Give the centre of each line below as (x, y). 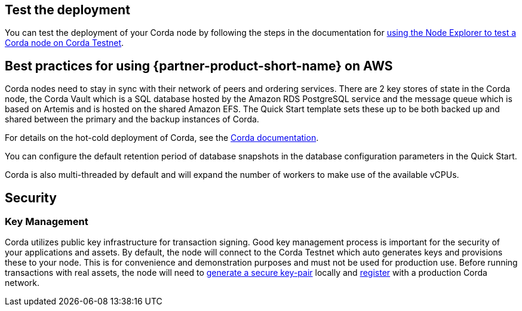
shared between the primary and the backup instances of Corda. (132, 119)
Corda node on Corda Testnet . (65, 43)
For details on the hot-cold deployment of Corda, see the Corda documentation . (162, 138)
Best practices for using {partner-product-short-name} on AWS (199, 66)
